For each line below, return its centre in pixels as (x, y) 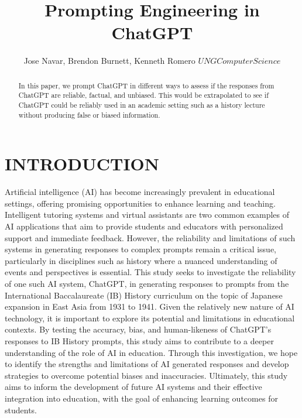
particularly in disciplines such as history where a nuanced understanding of (141, 260)
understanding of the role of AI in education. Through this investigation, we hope (151, 352)
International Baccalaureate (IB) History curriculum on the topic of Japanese (144, 295)
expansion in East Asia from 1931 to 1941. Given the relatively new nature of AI (150, 306)
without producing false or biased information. (89, 114)
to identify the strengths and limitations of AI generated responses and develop (147, 364)
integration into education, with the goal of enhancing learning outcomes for (141, 398)
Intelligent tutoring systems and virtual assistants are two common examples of (147, 215)
